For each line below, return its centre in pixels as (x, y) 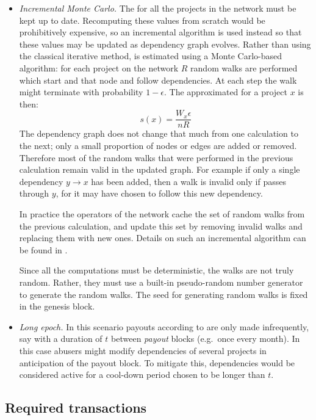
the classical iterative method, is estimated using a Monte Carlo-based (151, 56)
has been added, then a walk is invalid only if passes (189, 181)
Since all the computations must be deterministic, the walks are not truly (156, 270)
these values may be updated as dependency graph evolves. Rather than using (165, 44)
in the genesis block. (57, 306)
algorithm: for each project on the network (99, 67)
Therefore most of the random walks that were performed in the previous (156, 157)
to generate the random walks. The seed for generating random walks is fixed (163, 294)
